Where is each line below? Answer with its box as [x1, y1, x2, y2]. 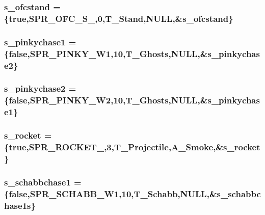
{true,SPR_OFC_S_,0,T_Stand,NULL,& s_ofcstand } [4, 12, 233, 24]
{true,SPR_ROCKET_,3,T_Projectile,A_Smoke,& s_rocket [4, 140, 260, 153]
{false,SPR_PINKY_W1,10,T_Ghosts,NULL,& [4, 47, 208, 60]
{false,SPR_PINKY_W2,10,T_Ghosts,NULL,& [4, 94, 208, 106]
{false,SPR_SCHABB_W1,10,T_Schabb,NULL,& [4, 187, 217, 200]
